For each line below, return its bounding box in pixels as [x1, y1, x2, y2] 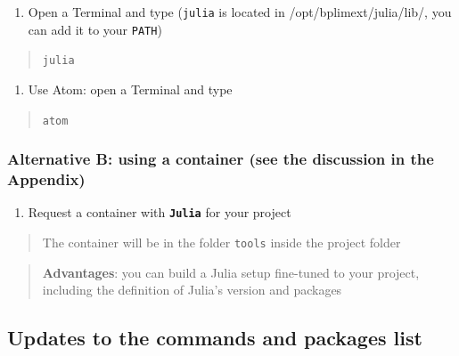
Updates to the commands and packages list [7, 324, 422, 352]
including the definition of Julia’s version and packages [42, 280, 342, 299]
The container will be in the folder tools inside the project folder [42, 233, 401, 252]
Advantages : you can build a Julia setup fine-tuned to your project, [42, 263, 420, 281]
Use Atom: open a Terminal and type [28, 79, 233, 98]
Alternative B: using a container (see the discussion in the [7, 148, 434, 170]
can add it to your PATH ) [28, 20, 162, 38]
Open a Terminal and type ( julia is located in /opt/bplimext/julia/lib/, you [28, 3, 452, 20]
